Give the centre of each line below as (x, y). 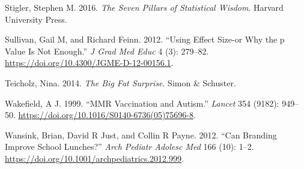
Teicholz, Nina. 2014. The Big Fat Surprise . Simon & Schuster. (120, 82)
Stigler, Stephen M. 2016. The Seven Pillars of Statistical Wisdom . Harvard (144, 7)
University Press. (36, 19)
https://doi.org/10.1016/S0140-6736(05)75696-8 (106, 115)
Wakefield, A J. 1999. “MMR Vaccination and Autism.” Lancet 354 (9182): (142, 103)
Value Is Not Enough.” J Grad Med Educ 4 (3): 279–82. (107, 51)
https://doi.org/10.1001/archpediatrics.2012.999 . (94, 158)
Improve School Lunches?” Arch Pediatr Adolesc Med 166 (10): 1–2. (129, 147)
